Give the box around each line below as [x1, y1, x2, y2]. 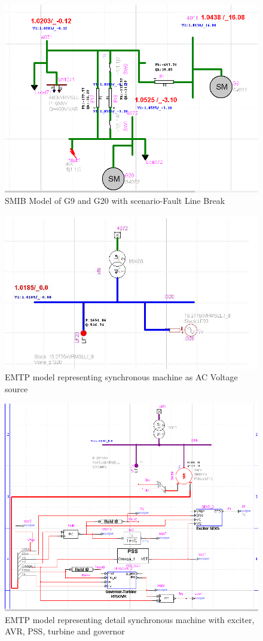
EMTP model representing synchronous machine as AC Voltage [5, 371, 238, 383]
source [5, 383, 28, 395]
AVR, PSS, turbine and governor [5, 625, 125, 637]
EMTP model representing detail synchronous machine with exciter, [5, 613, 255, 625]
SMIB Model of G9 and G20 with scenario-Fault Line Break [5, 194, 225, 207]
